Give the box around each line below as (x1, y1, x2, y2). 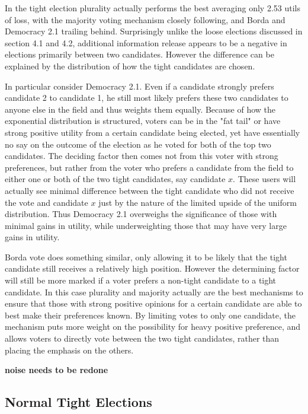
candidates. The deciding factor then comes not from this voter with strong (5, 149, 278, 162)
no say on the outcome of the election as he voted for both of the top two (5, 138, 271, 150)
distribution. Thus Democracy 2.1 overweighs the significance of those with (5, 208, 277, 220)
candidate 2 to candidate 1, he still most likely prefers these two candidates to (5, 91, 288, 104)
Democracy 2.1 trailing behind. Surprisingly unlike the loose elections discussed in (5, 25, 303, 37)
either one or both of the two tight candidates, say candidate (5, 173, 226, 185)
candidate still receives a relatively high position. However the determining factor (5, 262, 300, 275)
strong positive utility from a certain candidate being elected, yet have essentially (5, 126, 300, 138)
